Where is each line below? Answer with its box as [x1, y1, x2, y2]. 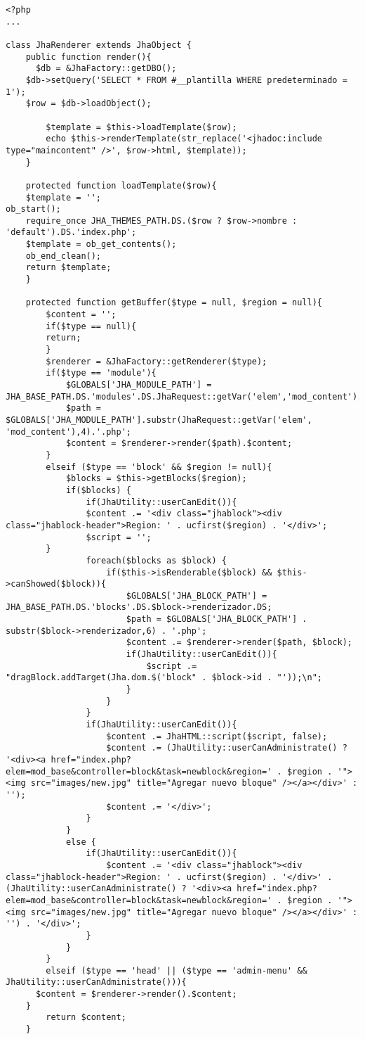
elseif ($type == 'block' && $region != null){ [46, 461, 272, 472]
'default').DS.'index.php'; [6, 227, 137, 238]
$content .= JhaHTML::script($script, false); [106, 731, 328, 741]
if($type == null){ [46, 321, 137, 331]
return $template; [25, 262, 112, 273]
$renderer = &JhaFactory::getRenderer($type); [46, 356, 267, 366]
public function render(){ [25, 51, 152, 62]
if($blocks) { [65, 485, 131, 495]
